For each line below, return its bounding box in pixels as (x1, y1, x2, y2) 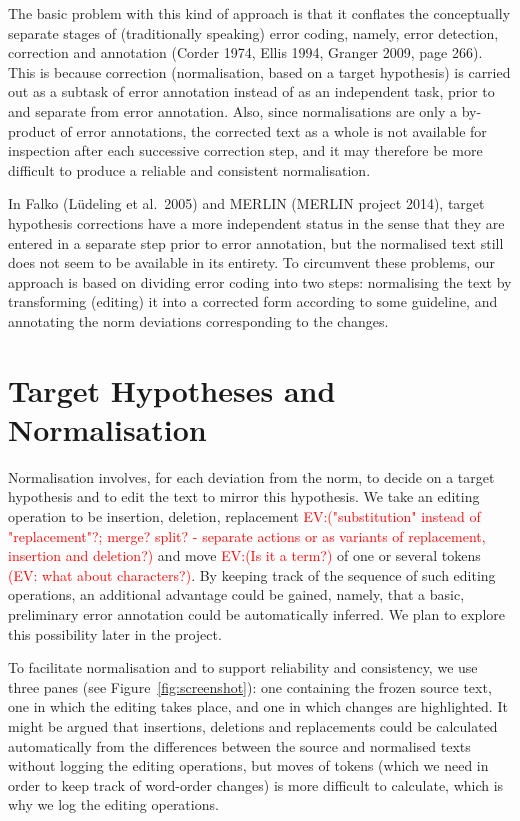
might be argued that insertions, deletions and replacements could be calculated (8, 715, 498, 736)
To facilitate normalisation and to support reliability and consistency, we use (8, 657, 478, 678)
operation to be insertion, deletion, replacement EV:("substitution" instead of (8, 506, 481, 526)
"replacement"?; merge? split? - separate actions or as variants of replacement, (8, 525, 486, 546)
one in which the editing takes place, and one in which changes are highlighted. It (8, 696, 508, 717)
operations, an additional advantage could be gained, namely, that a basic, (8, 584, 465, 605)
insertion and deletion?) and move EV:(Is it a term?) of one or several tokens (8, 545, 481, 566)
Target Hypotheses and (8, 369, 336, 410)
